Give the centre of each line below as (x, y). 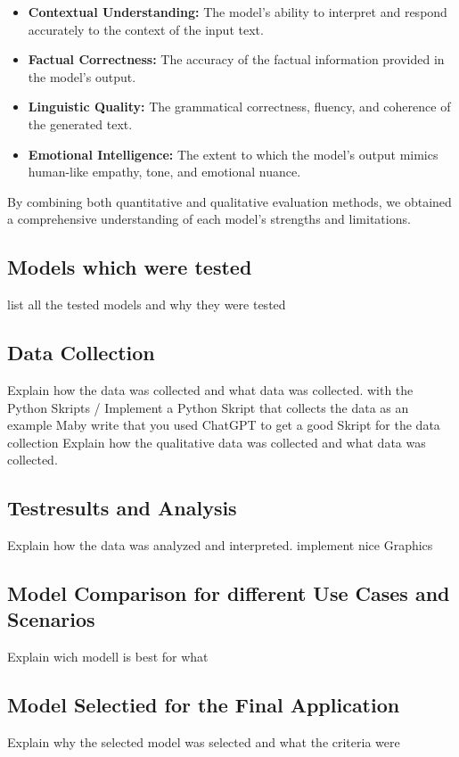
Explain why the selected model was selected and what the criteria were (204, 742)
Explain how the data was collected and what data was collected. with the (210, 389)
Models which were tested (130, 267)
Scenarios (51, 619)
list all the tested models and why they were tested (147, 304)
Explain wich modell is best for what (108, 657)
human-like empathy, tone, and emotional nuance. (164, 172)
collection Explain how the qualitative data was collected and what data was (217, 442)
